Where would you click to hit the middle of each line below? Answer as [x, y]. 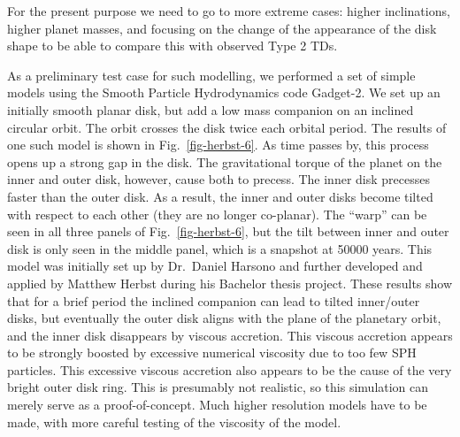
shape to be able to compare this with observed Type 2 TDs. [172, 46]
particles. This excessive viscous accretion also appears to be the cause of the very [230, 369]
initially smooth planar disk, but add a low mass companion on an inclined [211, 109]
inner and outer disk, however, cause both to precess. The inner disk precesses [218, 179]
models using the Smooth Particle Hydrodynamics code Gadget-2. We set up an [224, 92]
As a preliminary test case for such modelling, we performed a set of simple [211, 75]
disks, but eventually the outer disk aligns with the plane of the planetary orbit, [224, 318]
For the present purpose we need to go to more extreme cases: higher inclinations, [229, 11]
